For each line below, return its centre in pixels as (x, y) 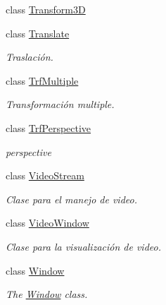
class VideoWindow (47, 223)
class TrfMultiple (42, 80)
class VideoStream (45, 175)
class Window (35, 270)
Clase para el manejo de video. (71, 199)
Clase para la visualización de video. (83, 246)
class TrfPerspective (49, 127)
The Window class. (47, 294)
